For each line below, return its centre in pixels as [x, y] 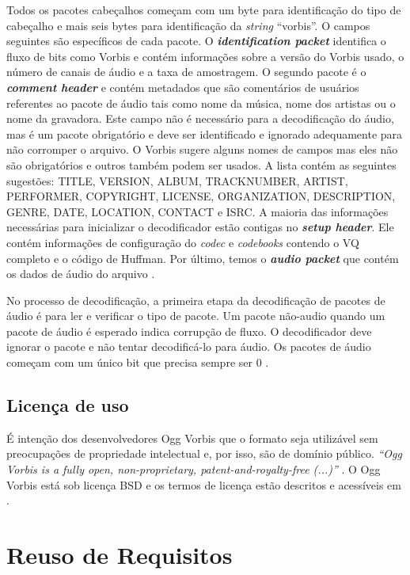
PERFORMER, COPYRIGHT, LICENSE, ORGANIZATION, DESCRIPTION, [201, 196]
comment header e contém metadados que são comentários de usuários [183, 87]
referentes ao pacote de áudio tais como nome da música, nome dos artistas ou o [201, 103]
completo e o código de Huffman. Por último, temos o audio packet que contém [203, 258]
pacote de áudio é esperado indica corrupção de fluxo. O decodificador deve [189, 331]
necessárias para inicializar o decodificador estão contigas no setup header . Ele [200, 227]
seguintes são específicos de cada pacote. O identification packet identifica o [196, 41]
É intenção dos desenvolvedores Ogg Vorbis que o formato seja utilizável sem [192, 438]
